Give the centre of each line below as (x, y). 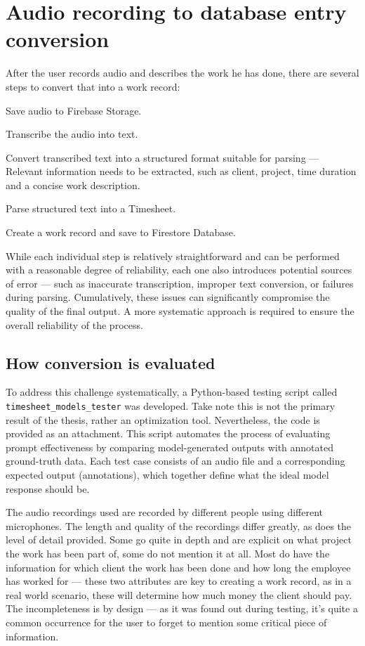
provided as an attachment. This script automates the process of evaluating (168, 433)
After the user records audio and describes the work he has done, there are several (182, 73)
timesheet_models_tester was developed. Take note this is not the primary (171, 406)
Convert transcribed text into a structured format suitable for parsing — (162, 157)
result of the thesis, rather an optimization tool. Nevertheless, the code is (163, 419)
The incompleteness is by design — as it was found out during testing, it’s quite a (182, 608)
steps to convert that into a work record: (93, 86)
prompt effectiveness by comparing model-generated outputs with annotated (170, 447)
